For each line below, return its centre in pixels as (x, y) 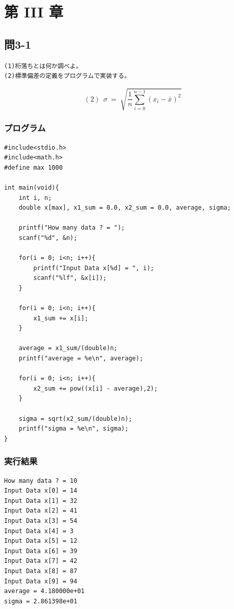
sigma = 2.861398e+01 (41, 601)
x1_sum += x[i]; (61, 318)
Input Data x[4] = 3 (39, 531)
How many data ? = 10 (41, 481)
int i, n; (35, 198)
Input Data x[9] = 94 (41, 581)
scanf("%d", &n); (48, 238)
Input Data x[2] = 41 (41, 511)
